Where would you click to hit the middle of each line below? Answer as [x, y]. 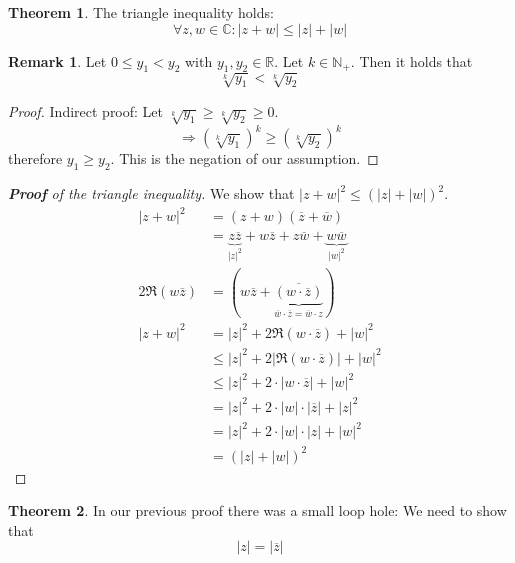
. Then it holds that [411, 60]
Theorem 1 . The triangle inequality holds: [141, 12]
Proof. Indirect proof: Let [86, 110]
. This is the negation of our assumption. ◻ [244, 158]
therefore [35, 158]
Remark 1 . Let [57, 60]
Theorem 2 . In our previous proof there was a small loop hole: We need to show [257, 510]
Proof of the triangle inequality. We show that [151, 193]
